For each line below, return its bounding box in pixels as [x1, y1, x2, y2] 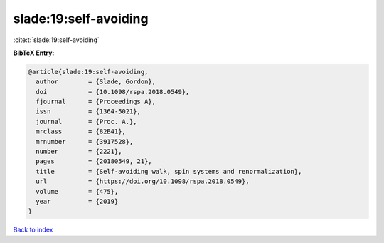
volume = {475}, [36, 187, 119, 195]
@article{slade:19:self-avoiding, [28, 68, 149, 76]
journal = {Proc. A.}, [36, 118, 138, 125]
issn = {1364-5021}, [36, 108, 142, 115]
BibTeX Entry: [13, 48, 55, 57]
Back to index [13, 225, 53, 234]
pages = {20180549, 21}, [36, 157, 152, 165]
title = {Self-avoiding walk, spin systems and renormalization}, [36, 167, 302, 175]
